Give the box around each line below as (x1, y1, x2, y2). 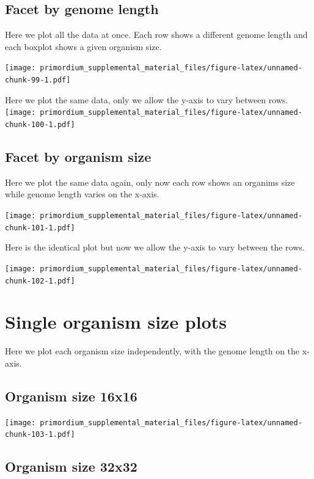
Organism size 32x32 (5, 457, 137, 476)
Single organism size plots (5, 309, 227, 334)
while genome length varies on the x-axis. (5, 188, 159, 200)
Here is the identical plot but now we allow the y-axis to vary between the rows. (5, 241, 305, 254)
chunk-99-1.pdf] (5, 76, 71, 85)
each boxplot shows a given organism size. (5, 40, 162, 53)
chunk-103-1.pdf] (5, 430, 75, 439)
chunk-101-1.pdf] (5, 223, 75, 232)
